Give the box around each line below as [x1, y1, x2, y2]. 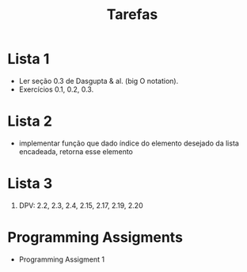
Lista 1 [7, 50, 50, 68]
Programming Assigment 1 [18, 255, 104, 264]
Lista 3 [7, 175, 53, 193]
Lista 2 [7, 112, 53, 130]
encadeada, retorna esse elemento [18, 146, 134, 156]
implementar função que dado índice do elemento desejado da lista [18, 138, 239, 148]
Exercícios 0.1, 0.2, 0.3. [18, 85, 94, 94]
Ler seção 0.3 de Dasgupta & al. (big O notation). [18, 76, 179, 85]
